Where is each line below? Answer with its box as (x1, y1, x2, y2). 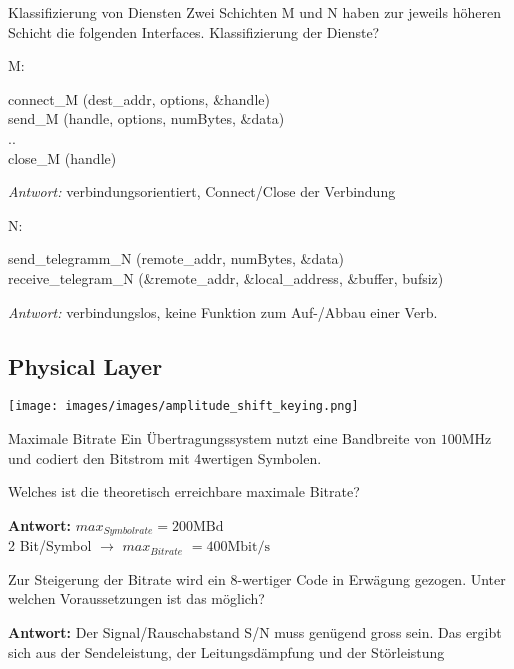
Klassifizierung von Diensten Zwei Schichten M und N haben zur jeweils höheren (8, 2, 501, 22)
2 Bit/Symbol (8, 535, 92, 556)
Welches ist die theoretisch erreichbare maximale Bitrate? (8, 481, 360, 502)
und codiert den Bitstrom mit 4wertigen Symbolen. (8, 447, 322, 468)
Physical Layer (8, 350, 163, 381)
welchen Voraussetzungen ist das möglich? (8, 588, 265, 609)
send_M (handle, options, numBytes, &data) (8, 108, 285, 129)
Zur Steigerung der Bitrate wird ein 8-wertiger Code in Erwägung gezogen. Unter (8, 568, 506, 589)
